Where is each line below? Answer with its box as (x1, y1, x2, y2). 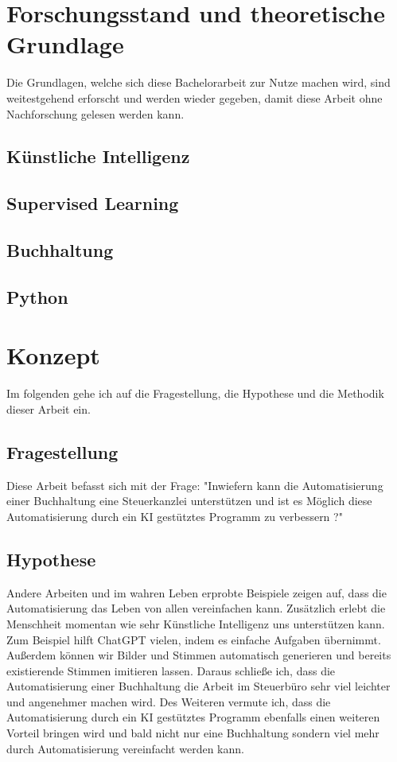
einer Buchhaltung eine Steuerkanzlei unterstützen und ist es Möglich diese (6, 492, 372, 509)
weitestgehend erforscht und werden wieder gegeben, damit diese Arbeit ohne (6, 89, 383, 106)
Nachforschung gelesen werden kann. (6, 105, 185, 122)
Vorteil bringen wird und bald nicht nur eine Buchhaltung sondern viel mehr (6, 725, 379, 741)
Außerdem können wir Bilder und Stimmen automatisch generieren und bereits (6, 647, 391, 663)
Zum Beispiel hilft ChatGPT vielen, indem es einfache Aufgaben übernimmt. (6, 631, 381, 647)
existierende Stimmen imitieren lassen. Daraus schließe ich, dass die (6, 662, 336, 678)
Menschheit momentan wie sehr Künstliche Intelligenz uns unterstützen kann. (6, 615, 385, 632)
